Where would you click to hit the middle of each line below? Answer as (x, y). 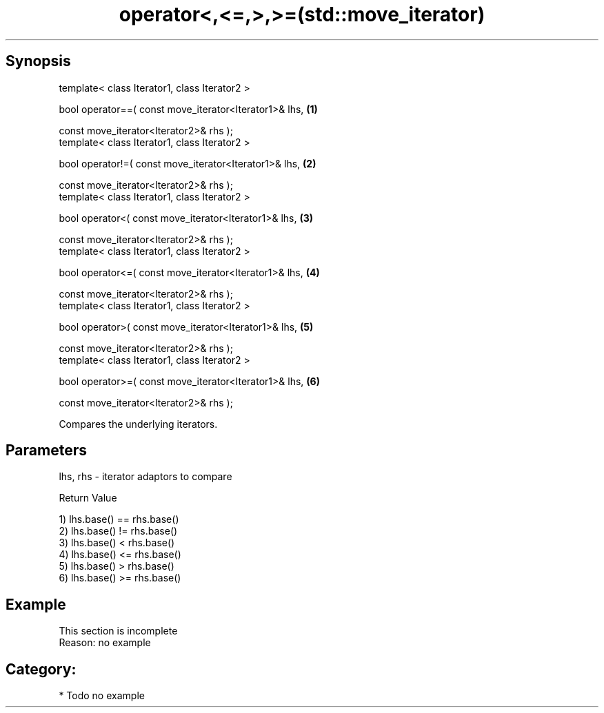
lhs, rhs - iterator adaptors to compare (145, 477)
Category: (41, 669)
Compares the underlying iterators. (138, 424)
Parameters (46, 451)
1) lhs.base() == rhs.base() (119, 519)
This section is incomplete (118, 631)
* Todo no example (102, 696)
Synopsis (38, 61)
